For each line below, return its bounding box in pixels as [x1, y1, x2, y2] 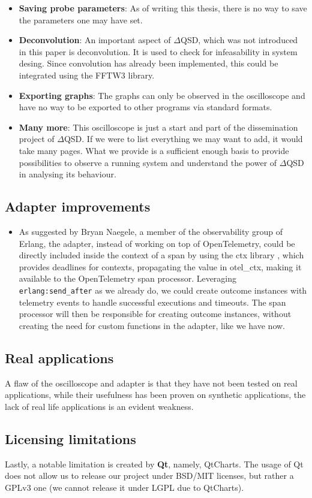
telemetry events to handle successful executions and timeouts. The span [19, 295, 286, 308]
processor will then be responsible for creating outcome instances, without [19, 307, 292, 320]
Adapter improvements [5, 197, 151, 216]
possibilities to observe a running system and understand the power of [19, 156, 277, 168]
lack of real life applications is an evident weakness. [5, 400, 194, 412]
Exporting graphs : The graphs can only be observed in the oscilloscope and [19, 89, 305, 101]
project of [19, 132, 55, 145]
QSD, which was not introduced [180, 34, 298, 46]
